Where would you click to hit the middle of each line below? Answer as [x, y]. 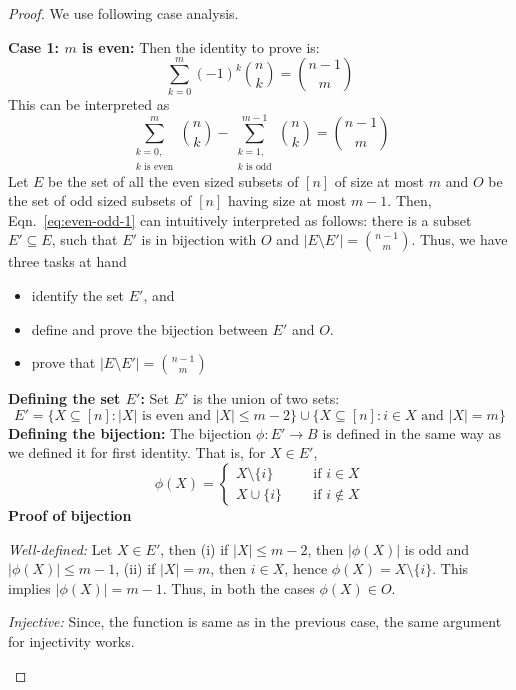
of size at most [379, 180]
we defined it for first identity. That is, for [137, 452]
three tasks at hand [67, 261]
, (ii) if [135, 568]
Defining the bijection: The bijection [130, 432]
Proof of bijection [70, 515]
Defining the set [64, 398]
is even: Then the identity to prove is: [201, 46]
